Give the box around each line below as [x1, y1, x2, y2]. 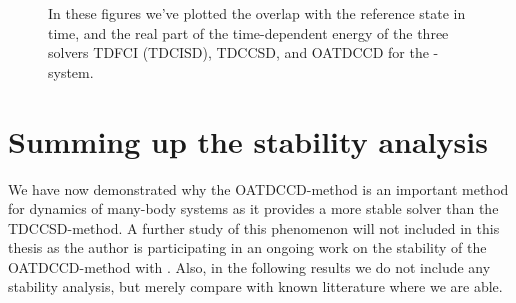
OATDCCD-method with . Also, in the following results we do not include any [8, 256, 491, 277]
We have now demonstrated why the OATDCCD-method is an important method [8, 178, 509, 199]
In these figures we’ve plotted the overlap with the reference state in [48, 3, 466, 23]
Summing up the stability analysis [8, 120, 488, 161]
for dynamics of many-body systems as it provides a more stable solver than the [8, 198, 499, 219]
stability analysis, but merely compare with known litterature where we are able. [8, 276, 503, 297]
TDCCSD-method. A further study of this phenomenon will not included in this [8, 217, 500, 238]
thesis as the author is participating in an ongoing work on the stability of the [8, 237, 487, 258]
